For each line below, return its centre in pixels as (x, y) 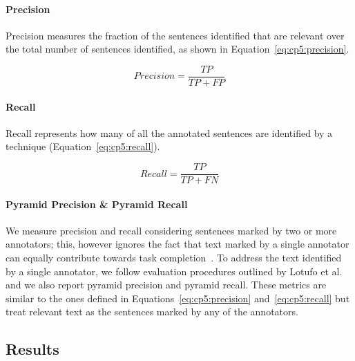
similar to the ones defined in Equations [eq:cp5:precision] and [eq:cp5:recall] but (178, 298)
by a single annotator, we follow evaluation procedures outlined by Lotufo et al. (174, 271)
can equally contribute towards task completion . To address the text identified (174, 258)
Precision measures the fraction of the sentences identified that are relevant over (175, 35)
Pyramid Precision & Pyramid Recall (97, 204)
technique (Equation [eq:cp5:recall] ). (83, 146)
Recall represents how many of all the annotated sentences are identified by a (169, 132)
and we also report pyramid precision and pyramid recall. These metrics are (166, 285)
